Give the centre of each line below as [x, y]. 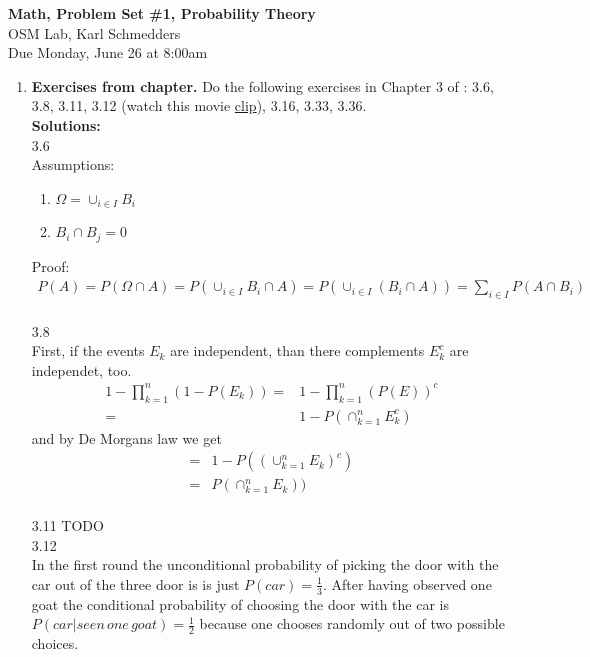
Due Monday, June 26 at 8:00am [108, 52]
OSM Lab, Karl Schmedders [94, 32]
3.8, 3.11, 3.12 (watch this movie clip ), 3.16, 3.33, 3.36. [199, 105]
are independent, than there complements [297, 350]
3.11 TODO [67, 525]
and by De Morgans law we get [126, 437]
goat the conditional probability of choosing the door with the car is [240, 603]
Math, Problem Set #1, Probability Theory [162, 13]
